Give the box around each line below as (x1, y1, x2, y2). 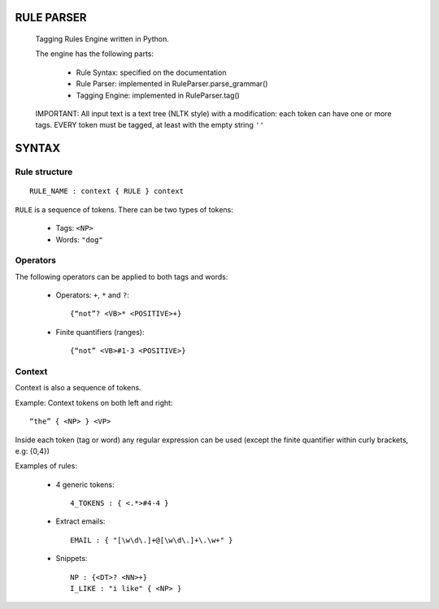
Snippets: (55, 554, 88, 563)
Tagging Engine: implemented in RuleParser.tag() (76, 90, 240, 100)
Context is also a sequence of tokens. (15, 383, 141, 393)
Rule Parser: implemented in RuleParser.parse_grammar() (76, 79, 268, 89)
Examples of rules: (15, 461, 77, 471)
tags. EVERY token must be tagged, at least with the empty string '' (35, 120, 264, 130)
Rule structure (15, 167, 73, 178)
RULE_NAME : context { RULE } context (29, 187, 185, 196)
